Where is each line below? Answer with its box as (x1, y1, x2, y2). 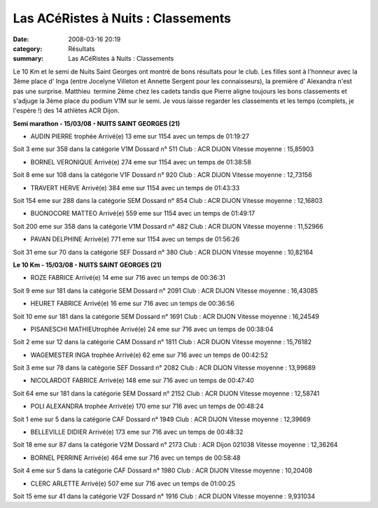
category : (13, 44, 43, 52)
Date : (13, 35, 29, 43)
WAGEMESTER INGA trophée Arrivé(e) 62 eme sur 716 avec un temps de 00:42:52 (30, 351, 269, 359)
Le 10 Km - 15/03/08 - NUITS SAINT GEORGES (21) (13, 260, 162, 269)
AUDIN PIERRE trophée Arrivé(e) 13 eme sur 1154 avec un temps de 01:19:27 (30, 132, 250, 141)
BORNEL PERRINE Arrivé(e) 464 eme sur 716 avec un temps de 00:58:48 (30, 453, 241, 462)
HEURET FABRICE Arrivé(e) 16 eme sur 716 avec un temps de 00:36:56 (30, 299, 234, 308)
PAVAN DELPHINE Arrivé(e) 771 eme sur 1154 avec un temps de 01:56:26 (30, 235, 240, 244)
